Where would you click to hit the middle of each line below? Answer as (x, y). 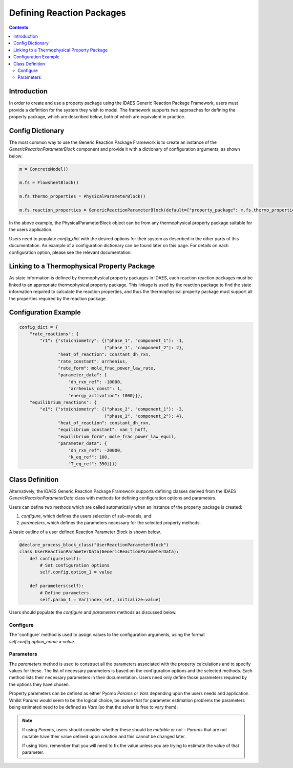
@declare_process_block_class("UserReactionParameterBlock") (94, 545)
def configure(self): (55, 558)
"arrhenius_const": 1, (95, 389)
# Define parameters (64, 593)
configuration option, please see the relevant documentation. (70, 252)
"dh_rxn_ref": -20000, (95, 450)
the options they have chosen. (40, 684)
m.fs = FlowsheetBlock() (49, 183)
